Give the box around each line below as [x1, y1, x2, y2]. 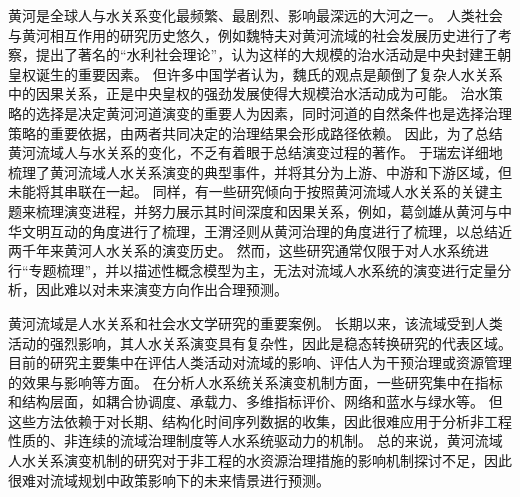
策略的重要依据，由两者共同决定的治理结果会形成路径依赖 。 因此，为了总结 [8, 122, 503, 143]
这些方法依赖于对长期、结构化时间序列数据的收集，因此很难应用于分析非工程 [8, 410, 512, 431]
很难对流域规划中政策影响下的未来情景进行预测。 [8, 469, 330, 490]
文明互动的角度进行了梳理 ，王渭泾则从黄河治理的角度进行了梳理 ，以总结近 [21, 220, 512, 241]
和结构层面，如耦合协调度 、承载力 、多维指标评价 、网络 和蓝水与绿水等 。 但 [8, 391, 503, 412]
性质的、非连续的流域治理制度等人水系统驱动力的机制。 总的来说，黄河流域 [8, 430, 503, 451]
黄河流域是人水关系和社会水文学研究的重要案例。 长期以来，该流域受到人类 [8, 312, 503, 333]
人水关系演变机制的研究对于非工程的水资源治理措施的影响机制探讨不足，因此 [8, 450, 512, 471]
